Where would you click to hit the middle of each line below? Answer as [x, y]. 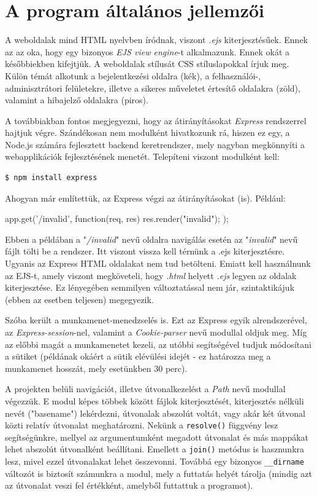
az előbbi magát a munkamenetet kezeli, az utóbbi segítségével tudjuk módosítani [158, 344]
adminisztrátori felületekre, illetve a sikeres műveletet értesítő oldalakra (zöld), [153, 88]
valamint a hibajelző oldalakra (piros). [77, 100]
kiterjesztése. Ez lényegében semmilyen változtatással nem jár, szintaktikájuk [150, 287]
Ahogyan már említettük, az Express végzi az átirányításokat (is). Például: [145, 198]
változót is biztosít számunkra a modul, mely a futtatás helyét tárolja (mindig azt [158, 473]
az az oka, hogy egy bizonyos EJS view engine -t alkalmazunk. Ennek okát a [147, 51]
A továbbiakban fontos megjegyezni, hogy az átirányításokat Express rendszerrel [156, 120]
